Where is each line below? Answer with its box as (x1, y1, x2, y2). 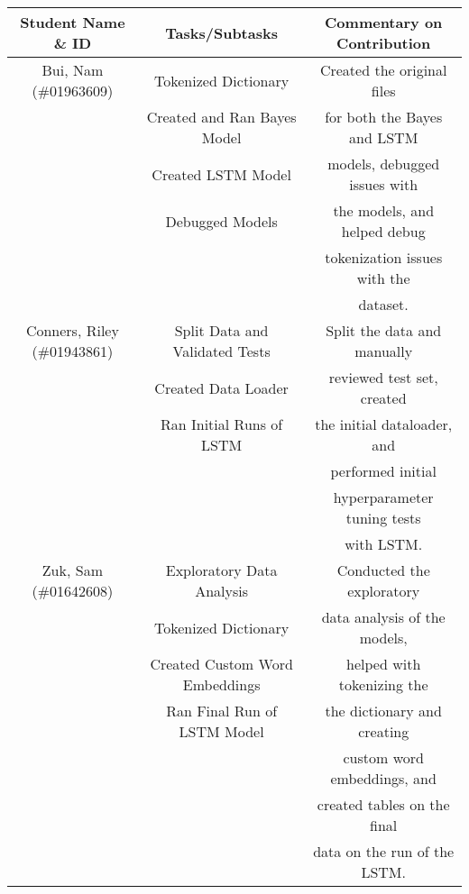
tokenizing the (338, 674, 428, 695)
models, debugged (327, 153, 440, 174)
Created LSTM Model (152, 163, 291, 185)
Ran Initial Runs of (161, 414, 283, 434)
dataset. (358, 294, 409, 315)
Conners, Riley (25, 320, 119, 341)
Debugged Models (165, 210, 278, 232)
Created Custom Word (150, 653, 293, 674)
